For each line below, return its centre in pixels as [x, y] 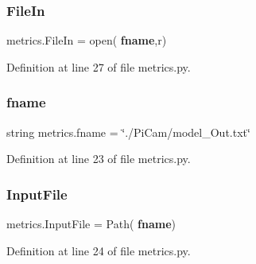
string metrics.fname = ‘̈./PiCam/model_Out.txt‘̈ [128, 132]
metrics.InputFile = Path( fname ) [91, 224]
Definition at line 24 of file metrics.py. [99, 250]
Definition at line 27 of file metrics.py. [99, 66]
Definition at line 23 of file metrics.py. [99, 159]
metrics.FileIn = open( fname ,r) [87, 40]
